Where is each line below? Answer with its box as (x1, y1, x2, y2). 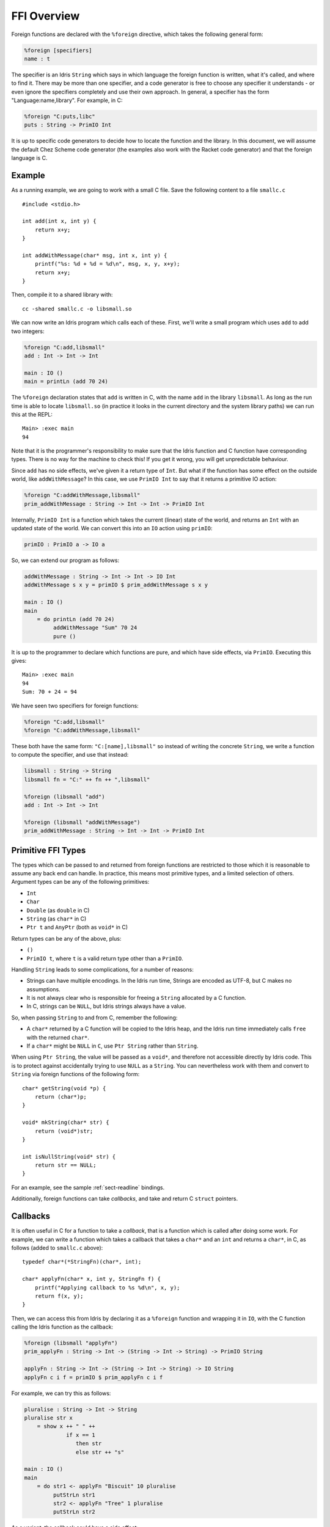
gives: (11, 657, 27, 665)
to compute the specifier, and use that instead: (11, 751, 129, 759)
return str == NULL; (34, 1162, 97, 1169)
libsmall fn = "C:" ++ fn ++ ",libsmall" (24, 776, 150, 783)
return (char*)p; (34, 1093, 87, 1100)
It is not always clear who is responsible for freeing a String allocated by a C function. (26, 994, 247, 1002)
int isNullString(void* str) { (22, 1153, 116, 1160)
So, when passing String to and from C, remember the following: (11, 1014, 178, 1021)
